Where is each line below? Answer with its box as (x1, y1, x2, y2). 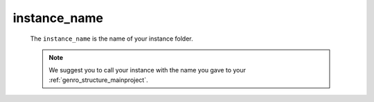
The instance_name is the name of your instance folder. (30, 34, 193, 43)
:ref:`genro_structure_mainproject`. (48, 76, 148, 84)
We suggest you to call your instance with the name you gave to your (48, 66, 246, 74)
